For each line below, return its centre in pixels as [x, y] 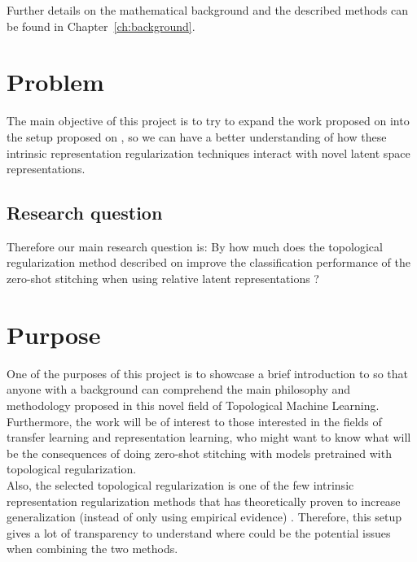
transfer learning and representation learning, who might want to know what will [209, 437]
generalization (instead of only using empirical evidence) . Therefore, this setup [204, 517]
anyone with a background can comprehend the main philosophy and [179, 389]
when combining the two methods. [92, 549]
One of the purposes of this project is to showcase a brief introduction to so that [208, 373]
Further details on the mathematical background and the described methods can [207, 10]
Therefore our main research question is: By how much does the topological [195, 246]
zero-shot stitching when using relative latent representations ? [163, 279]
